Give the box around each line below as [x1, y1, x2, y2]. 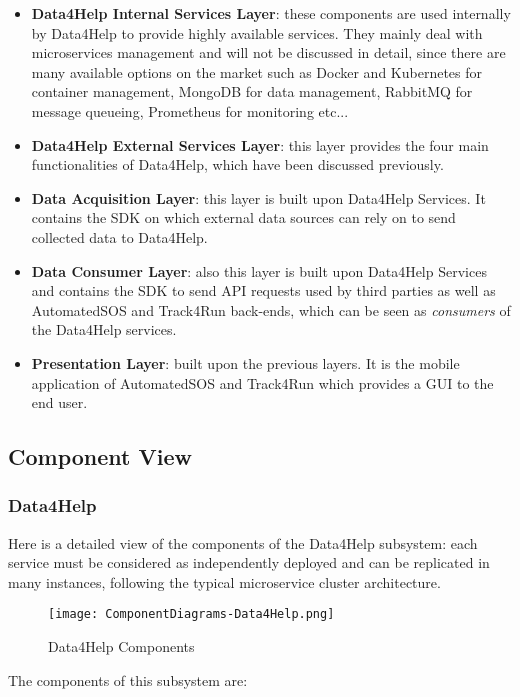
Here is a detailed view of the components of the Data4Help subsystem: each [8, 532, 478, 553]
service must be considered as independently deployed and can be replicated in [8, 552, 490, 573]
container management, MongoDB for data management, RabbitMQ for [31, 81, 473, 102]
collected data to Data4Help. [31, 226, 208, 247]
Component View [8, 441, 192, 472]
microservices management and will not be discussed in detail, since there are [31, 42, 506, 63]
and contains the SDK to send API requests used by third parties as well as [31, 280, 496, 301]
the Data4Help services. [31, 319, 177, 340]
